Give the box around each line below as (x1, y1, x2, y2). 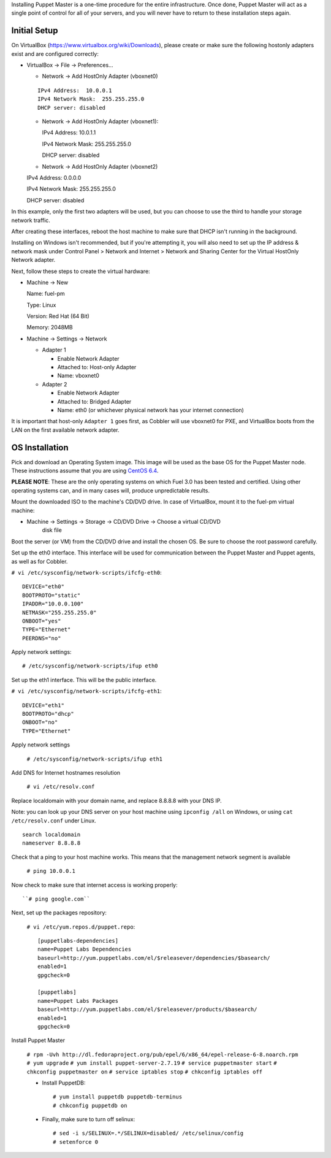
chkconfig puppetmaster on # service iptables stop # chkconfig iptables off (26, 1068, 263, 1075)
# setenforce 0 (53, 1138, 99, 1145)
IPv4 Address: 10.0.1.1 (42, 129, 96, 136)
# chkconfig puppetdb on (53, 1102, 127, 1109)
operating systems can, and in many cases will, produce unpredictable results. (11, 486, 210, 494)
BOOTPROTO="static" (22, 592, 81, 599)
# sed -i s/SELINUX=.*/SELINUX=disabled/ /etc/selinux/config (53, 1130, 244, 1137)
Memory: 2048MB (26, 324, 73, 331)
